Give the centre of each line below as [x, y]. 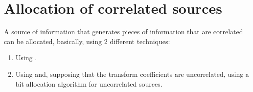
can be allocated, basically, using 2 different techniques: [87, 41]
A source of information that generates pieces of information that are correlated [124, 32]
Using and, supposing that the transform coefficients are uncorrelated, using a [132, 74]
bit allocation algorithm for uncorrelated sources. [89, 83]
